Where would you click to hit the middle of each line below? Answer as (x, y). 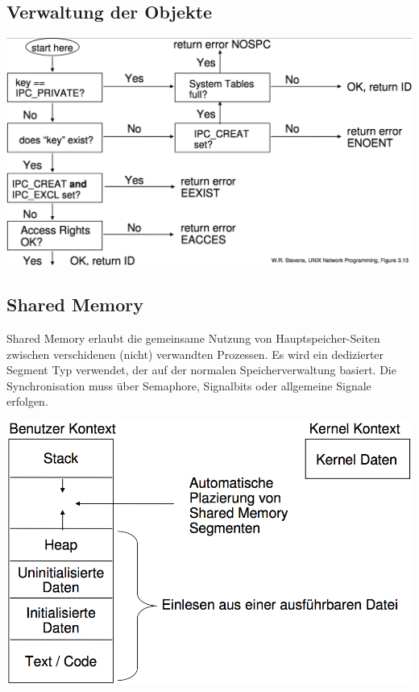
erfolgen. (27, 401)
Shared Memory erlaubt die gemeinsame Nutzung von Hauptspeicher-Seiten (193, 338)
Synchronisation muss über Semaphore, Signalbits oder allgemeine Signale (189, 385)
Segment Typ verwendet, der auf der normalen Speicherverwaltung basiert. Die (201, 370)
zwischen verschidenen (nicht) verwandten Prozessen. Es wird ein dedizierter (195, 354)
